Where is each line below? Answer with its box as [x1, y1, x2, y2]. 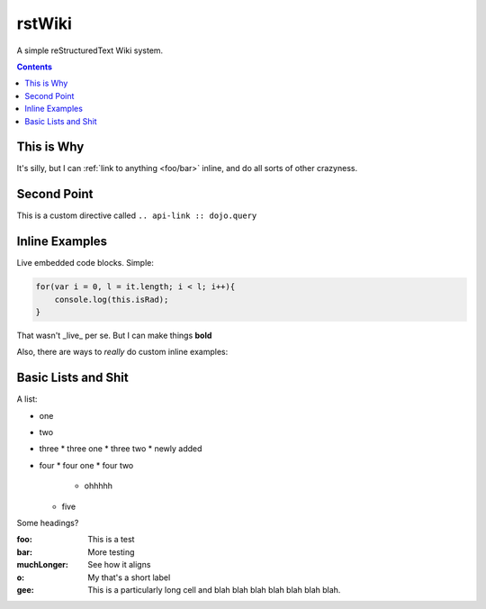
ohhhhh [84, 480, 112, 491]
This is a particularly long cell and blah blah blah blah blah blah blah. [87, 584, 341, 595]
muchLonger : [16, 559, 69, 570]
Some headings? [16, 518, 79, 528]
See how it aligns [87, 559, 151, 570]
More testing [87, 546, 135, 558]
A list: [16, 394, 38, 404]
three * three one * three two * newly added [39, 443, 202, 454]
